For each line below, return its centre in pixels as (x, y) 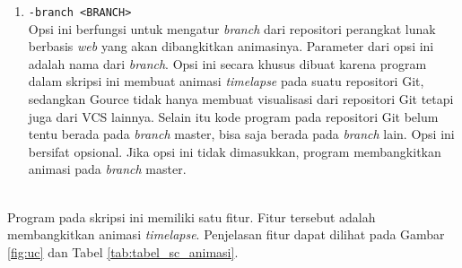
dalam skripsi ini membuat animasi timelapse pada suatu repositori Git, (226, 81)
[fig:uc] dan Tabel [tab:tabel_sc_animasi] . (123, 251)
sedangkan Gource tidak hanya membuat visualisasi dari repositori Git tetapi (241, 99)
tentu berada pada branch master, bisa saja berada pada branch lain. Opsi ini (241, 134)
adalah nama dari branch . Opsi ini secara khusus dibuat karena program (227, 63)
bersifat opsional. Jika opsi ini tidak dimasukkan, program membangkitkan (235, 151)
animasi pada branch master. (107, 169)
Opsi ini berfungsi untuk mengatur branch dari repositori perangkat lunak (232, 28)
